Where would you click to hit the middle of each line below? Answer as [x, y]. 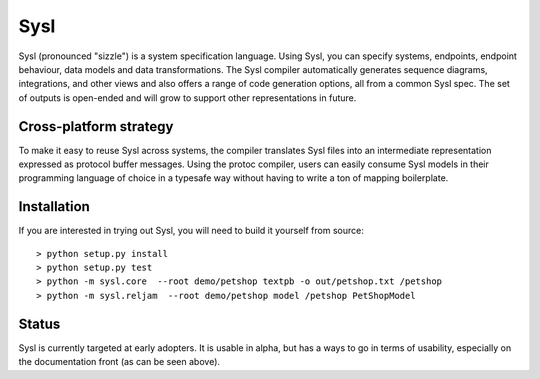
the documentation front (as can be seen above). [119, 362]
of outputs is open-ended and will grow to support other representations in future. [187, 97]
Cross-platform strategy [96, 126]
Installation [54, 206]
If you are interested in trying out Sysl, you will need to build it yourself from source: [191, 231]
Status [39, 323]
